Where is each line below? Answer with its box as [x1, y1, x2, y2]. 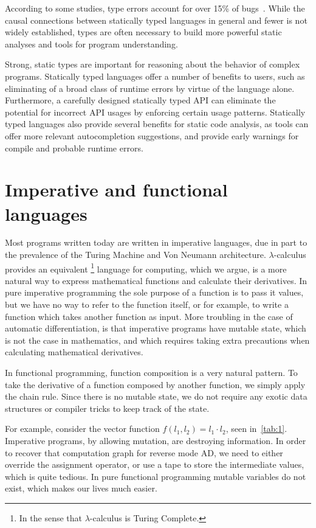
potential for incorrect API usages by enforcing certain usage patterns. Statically [5, 105, 306, 118]
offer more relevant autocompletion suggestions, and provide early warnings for [5, 129, 299, 142]
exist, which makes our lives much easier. [5, 482, 157, 495]
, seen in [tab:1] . [225, 422, 287, 435]
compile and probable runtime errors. [5, 141, 143, 154]
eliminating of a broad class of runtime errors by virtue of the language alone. [5, 82, 295, 94]
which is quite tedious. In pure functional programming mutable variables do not [5, 470, 306, 482]
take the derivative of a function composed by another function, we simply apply [5, 378, 306, 391]
